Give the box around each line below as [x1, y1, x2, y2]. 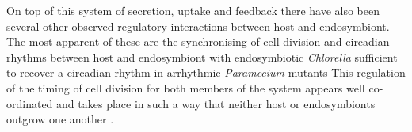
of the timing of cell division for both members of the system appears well [6, 79, 365, 96]
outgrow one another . [6, 111, 114, 127]
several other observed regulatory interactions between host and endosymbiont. [6, 17, 390, 34]
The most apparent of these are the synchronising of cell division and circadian [6, 33, 390, 50]
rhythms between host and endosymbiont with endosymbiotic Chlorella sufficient [6, 48, 398, 65]
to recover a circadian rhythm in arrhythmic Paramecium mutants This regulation [6, 64, 406, 81]
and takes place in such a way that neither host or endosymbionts [56, 95, 376, 111]
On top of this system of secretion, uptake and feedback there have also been [6, 2, 380, 18]
